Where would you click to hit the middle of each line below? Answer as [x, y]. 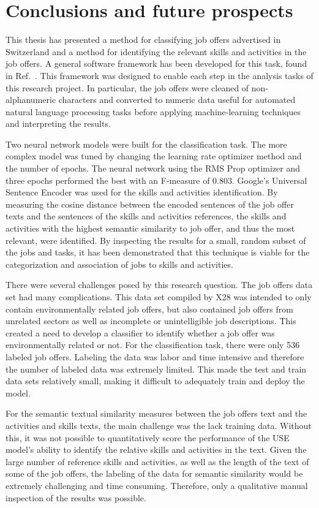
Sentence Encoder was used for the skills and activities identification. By [142, 192]
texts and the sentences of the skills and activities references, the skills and [146, 216]
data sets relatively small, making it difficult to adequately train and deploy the [155, 381]
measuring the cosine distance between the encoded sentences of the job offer [150, 204]
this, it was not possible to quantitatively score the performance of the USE [148, 437]
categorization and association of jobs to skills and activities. [119, 264]
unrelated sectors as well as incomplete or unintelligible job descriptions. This [151, 321]
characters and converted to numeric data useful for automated [177, 100]
